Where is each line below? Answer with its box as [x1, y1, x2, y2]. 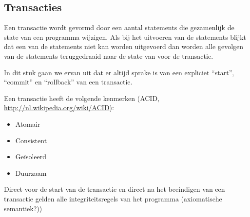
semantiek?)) [4, 203, 42, 213]
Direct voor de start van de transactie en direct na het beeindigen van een [4, 184, 225, 194]
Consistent [15, 135, 47, 145]
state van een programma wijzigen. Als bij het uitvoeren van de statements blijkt [4, 32, 247, 42]
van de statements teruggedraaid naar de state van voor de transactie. [4, 50, 213, 61]
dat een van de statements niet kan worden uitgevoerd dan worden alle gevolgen [4, 41, 244, 51]
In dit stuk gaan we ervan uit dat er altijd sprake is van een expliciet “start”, [4, 67, 234, 77]
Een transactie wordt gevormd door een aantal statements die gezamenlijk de [4, 22, 234, 33]
